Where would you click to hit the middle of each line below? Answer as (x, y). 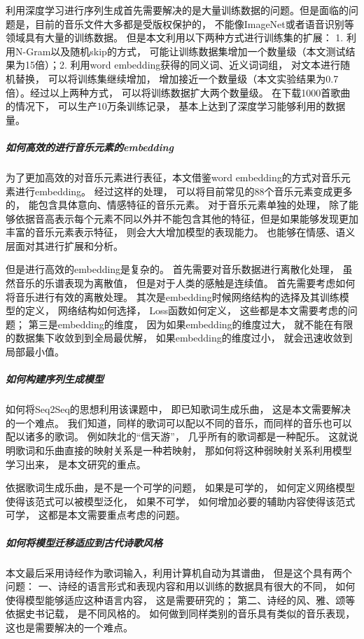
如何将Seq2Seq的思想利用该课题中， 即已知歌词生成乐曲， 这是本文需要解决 (178, 409)
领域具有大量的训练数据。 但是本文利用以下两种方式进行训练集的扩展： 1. (175, 37)
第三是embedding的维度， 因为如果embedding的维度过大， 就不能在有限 (191, 324)
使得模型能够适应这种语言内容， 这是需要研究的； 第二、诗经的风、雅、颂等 (181, 599)
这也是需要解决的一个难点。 (69, 627)
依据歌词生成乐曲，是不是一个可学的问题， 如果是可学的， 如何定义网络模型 (181, 487)
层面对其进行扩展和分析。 (64, 245)
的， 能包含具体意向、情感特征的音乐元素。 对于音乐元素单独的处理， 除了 (177, 205)
